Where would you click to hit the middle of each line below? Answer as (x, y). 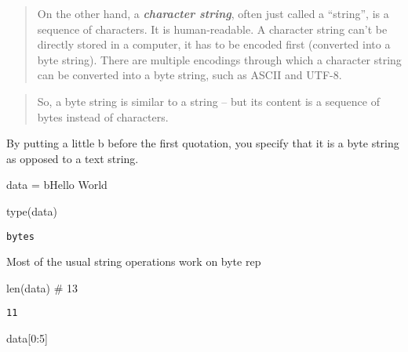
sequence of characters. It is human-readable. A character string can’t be (212, 29)
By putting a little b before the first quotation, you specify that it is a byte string (203, 143)
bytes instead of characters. (103, 116)
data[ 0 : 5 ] (27, 338)
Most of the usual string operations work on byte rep (134, 261)
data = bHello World (57, 185)
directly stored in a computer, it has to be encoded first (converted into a (214, 44)
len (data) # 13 (42, 287)
